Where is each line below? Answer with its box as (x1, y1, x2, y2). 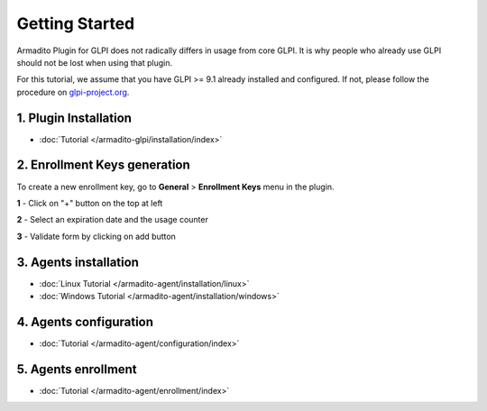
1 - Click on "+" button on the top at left (16, 197, 163, 208)
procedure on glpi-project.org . (16, 87, 130, 97)
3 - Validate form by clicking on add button (16, 231, 176, 242)
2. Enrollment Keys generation (16, 158, 191, 173)
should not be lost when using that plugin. (16, 57, 173, 68)
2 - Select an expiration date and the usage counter (16, 215, 209, 225)
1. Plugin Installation (16, 110, 133, 125)
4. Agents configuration (16, 314, 153, 329)
